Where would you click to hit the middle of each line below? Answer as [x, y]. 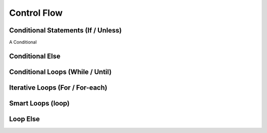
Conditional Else [35, 56]
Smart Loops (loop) [39, 103]
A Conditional [23, 42]
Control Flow [36, 13]
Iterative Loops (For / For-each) [58, 87]
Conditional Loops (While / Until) [60, 72]
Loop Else [24, 119]
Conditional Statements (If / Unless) [66, 30]
